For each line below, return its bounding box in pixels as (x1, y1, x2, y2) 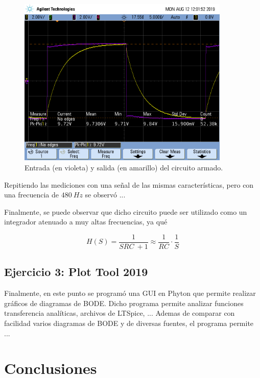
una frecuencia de (4, 189, 59, 200)
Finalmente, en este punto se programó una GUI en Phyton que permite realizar (4, 288, 256, 298)
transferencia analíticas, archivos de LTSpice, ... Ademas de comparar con (4, 308, 235, 318)
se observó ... (85, 189, 126, 200)
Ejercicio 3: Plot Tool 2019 (4, 264, 148, 280)
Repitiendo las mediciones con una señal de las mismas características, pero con (4, 179, 254, 190)
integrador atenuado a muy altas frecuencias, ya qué (4, 216, 168, 227)
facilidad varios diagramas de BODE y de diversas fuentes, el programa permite (4, 317, 254, 328)
